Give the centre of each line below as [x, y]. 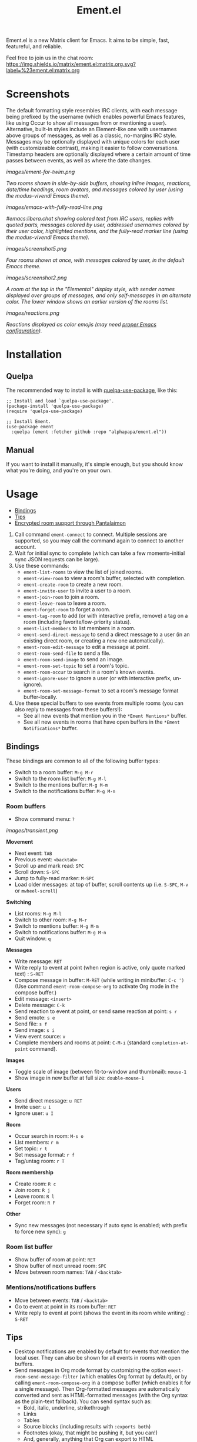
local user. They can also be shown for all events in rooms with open [98, 1358]
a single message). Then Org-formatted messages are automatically [97, 1389]
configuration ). [24, 331]
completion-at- [171, 1043]
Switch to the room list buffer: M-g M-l [61, 778]
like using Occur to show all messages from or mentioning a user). [86, 123]
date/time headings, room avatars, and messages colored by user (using [95, 189]
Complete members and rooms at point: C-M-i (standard [83, 1043]
